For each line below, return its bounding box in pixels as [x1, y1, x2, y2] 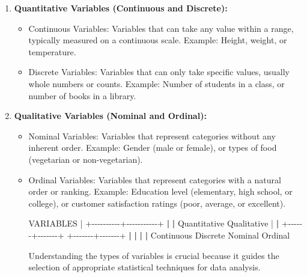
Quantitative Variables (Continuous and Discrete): [14, 2, 228, 14]
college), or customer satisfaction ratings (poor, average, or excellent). [28, 196, 286, 209]
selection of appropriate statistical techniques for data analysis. [28, 261, 261, 273]
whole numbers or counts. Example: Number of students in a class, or [28, 77, 285, 90]
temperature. [28, 45, 76, 58]
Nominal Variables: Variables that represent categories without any [28, 129, 276, 142]
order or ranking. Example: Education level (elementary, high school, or [28, 185, 293, 198]
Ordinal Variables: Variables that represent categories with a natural [28, 173, 281, 186]
